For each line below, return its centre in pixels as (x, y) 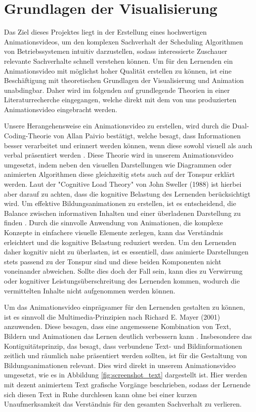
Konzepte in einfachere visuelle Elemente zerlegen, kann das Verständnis (114, 232)
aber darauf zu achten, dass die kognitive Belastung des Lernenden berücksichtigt (127, 193)
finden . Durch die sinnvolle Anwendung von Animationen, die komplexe (113, 223)
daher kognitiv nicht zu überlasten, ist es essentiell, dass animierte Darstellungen (126, 252)
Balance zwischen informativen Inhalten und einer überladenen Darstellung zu (123, 213)
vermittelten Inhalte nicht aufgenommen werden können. (90, 290)
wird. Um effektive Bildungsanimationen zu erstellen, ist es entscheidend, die (120, 203)
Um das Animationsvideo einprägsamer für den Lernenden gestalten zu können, (125, 307)
